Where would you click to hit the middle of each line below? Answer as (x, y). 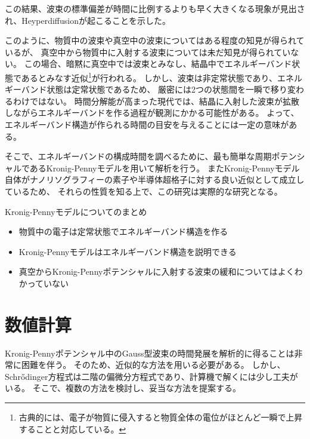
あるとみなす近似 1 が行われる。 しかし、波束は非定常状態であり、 (149, 76)
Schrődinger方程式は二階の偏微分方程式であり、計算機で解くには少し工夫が (151, 376)
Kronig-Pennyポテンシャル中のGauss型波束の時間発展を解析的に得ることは (150, 353)
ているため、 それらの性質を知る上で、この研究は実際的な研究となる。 (144, 191)
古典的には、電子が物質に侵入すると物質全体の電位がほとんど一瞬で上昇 (161, 417)
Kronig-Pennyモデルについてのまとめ (76, 211)
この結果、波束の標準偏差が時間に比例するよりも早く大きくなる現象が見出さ (155, 8)
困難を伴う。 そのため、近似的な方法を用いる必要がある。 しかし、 (153, 365)
